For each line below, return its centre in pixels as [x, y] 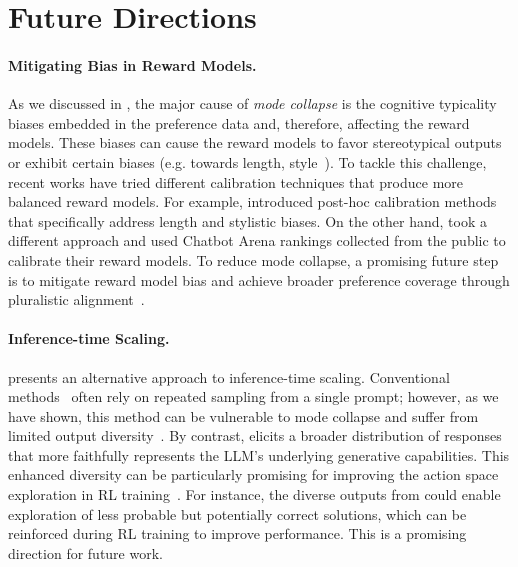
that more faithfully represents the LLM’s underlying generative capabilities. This [259, 454]
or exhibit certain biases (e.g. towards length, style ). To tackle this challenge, [247, 161]
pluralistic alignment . [76, 299]
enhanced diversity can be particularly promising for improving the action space [253, 474]
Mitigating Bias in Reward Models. [132, 64]
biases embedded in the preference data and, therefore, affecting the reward [239, 122]
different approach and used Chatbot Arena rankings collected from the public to [257, 240]
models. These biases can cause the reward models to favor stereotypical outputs [255, 142]
